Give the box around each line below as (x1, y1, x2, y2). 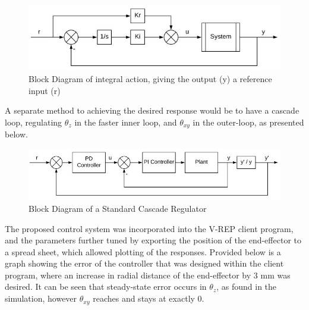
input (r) (29, 84, 61, 96)
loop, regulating (5, 115, 62, 128)
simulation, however (5, 292, 77, 305)
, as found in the (216, 280, 277, 293)
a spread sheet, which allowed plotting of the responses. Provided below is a (5, 245, 281, 258)
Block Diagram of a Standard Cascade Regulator (29, 202, 207, 214)
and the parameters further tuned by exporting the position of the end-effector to (5, 234, 301, 246)
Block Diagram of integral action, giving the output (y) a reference (29, 73, 272, 85)
